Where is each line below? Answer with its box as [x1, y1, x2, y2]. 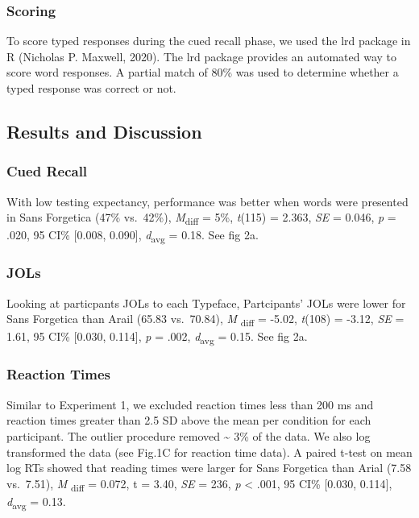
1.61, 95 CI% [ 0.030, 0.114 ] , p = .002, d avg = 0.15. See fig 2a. [6, 328, 308, 347]
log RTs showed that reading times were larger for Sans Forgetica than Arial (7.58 [6, 459, 412, 476]
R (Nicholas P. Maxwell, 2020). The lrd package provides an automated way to [6, 48, 396, 64]
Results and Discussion [6, 118, 202, 143]
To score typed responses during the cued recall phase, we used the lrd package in [6, 32, 411, 49]
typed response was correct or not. [6, 80, 176, 96]
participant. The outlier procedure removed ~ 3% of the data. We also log [6, 427, 371, 444]
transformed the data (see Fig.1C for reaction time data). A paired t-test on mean [6, 443, 413, 460]
